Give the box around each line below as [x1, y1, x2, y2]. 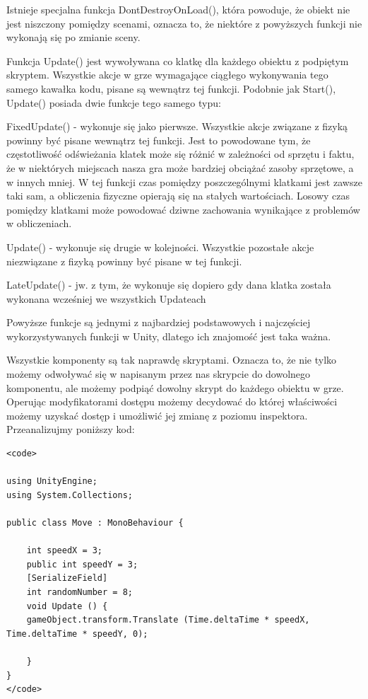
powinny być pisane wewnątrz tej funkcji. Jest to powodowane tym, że [6, 132, 311, 147]
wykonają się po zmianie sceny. [6, 30, 141, 45]
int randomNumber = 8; [26, 587, 133, 597]
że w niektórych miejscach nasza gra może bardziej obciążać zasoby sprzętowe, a [6, 160, 354, 175]
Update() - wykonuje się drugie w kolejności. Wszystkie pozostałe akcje [6, 239, 314, 254]
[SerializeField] [26, 573, 108, 584]
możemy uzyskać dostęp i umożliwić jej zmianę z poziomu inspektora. [6, 408, 308, 422]
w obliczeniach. [6, 216, 72, 231]
